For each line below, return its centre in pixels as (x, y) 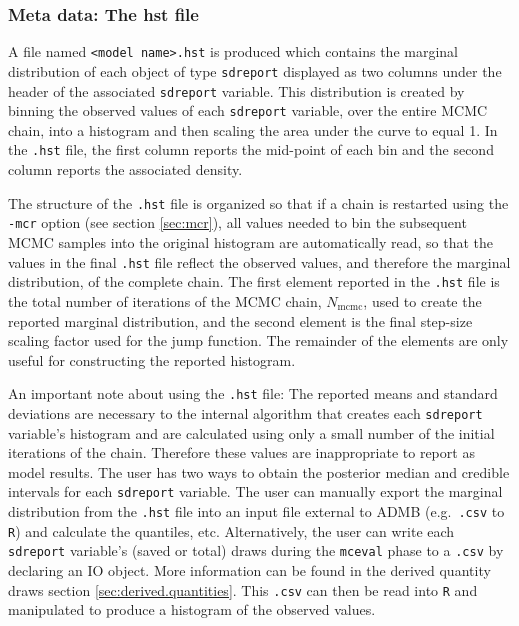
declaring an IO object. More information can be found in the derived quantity (249, 570)
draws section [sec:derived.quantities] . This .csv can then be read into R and (243, 589)
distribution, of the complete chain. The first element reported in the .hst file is (254, 281)
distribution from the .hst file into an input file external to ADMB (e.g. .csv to (256, 511)
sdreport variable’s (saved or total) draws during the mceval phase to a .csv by (256, 550)
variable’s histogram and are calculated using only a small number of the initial (251, 432)
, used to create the (422, 300)
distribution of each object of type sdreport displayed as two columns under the (255, 70)
